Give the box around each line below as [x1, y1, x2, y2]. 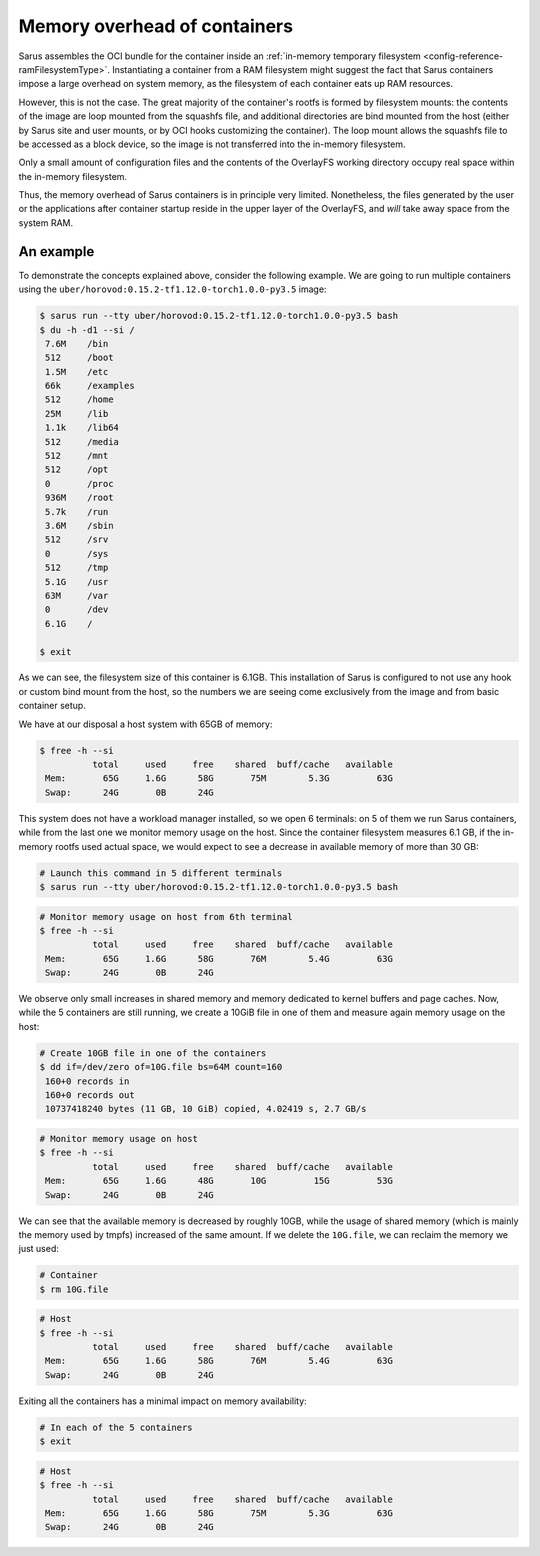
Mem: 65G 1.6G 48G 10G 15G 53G [45, 1175, 394, 1187]
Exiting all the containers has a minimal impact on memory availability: [18, 1395, 307, 1407]
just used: [18, 1243, 60, 1255]
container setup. [18, 700, 87, 712]
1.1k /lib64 [45, 422, 120, 434]
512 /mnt [45, 450, 109, 462]
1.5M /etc [45, 366, 109, 377]
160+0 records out [45, 1090, 135, 1101]
